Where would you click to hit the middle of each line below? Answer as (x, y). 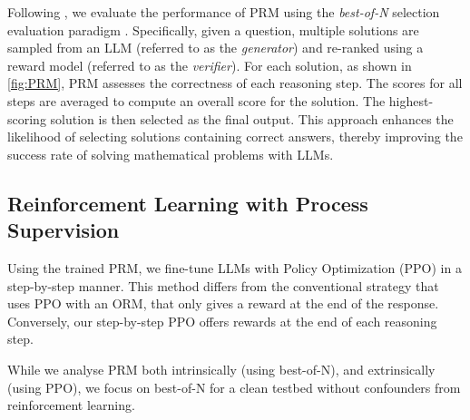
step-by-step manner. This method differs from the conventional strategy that (223, 285)
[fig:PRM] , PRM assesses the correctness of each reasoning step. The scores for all (235, 83)
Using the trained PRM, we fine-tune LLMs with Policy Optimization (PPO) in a (235, 267)
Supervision (64, 230)
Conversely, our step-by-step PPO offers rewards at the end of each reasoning (222, 321)
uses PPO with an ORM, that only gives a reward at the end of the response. (223, 303)
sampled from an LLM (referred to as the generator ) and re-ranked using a (215, 48)
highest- (411, 100)
